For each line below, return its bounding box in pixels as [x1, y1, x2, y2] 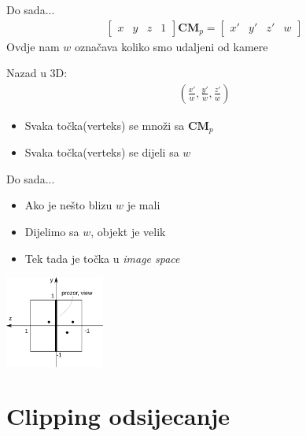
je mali [127, 197, 160, 213]
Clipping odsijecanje [6, 400, 230, 432]
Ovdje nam [6, 38, 60, 54]
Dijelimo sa [24, 224, 79, 240]
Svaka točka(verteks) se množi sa [24, 116, 185, 133]
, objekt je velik [90, 224, 166, 240]
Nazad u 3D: [6, 65, 68, 81]
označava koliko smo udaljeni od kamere [75, 38, 268, 54]
